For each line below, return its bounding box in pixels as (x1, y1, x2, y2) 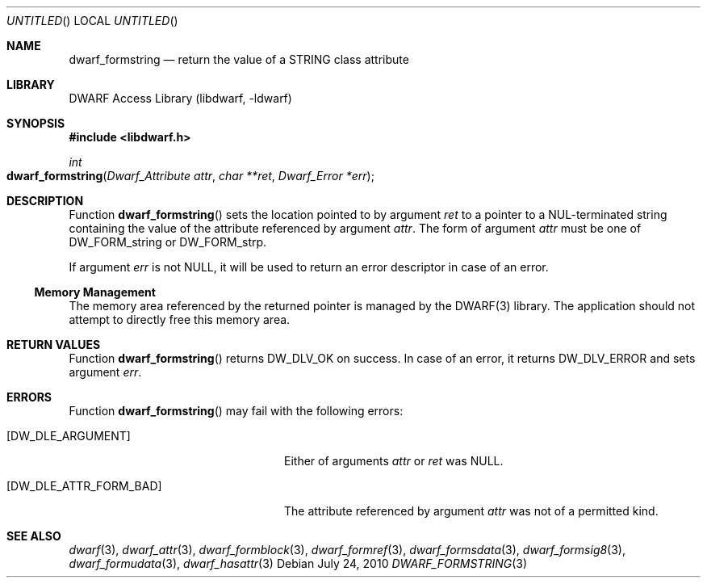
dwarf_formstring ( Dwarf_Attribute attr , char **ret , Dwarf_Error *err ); (6, 169, 374, 183)
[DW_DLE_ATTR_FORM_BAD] (6, 479, 162, 493)
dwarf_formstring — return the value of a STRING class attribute (69, 53, 409, 66)
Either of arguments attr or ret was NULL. (284, 454, 504, 468)
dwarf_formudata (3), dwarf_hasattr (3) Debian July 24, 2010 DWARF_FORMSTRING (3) (69, 557, 528, 570)
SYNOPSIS (6, 116, 65, 130)
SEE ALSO (6, 529, 61, 543)
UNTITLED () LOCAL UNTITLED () (6, 14, 178, 27)
